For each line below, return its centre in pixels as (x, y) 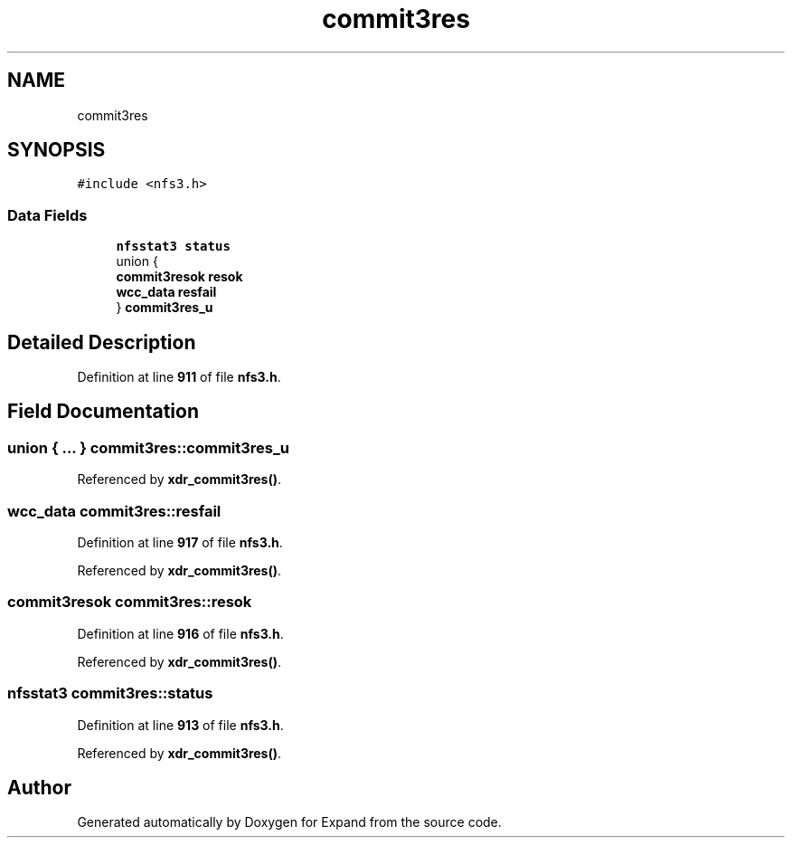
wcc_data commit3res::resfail (114, 511)
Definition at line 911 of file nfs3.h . (179, 377)
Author (39, 787)
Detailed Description (102, 342)
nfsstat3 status (173, 247)
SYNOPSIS (57, 150)
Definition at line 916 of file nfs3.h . (180, 633)
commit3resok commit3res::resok (130, 602)
